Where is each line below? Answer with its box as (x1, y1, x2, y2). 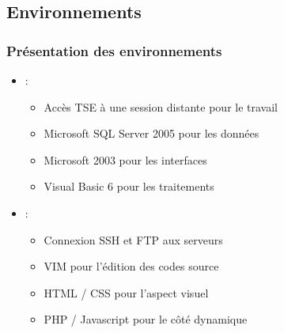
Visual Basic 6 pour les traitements (44, 178, 214, 195)
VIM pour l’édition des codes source (44, 258, 219, 274)
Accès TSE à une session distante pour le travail (44, 98, 278, 115)
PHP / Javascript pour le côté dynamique (44, 311, 248, 327)
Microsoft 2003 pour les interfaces (44, 151, 207, 168)
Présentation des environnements (6, 40, 222, 60)
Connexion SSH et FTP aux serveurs (44, 231, 223, 248)
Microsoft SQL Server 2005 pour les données (44, 125, 259, 142)
